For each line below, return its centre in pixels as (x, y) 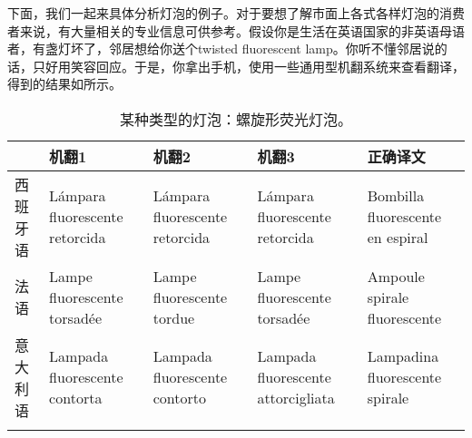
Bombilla (396, 196)
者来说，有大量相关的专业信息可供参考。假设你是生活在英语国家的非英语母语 (236, 30)
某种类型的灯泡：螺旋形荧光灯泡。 (236, 119)
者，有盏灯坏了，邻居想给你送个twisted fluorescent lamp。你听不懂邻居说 (221, 49)
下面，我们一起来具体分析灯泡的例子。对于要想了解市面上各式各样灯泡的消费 (236, 13)
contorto (180, 398)
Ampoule (396, 276)
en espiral (398, 238)
